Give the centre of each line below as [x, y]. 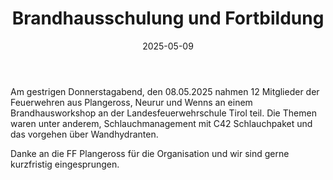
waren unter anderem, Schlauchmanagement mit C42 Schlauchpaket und [161, 123]
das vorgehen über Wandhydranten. [84, 134]
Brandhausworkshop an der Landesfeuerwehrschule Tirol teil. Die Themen [163, 113]
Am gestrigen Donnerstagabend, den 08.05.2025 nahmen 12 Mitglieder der [165, 91]
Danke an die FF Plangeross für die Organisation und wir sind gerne [150, 153]
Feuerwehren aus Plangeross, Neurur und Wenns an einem [131, 102]
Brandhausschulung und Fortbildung [168, 18]
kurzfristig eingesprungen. [65, 164]
